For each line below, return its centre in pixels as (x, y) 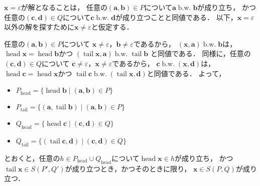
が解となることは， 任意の (64, 7)
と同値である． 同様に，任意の (201, 53)
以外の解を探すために (39, 27)
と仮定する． (112, 27)
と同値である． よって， (186, 73)
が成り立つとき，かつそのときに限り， (128, 168)
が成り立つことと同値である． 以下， (176, 17)
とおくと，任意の (32, 158)
